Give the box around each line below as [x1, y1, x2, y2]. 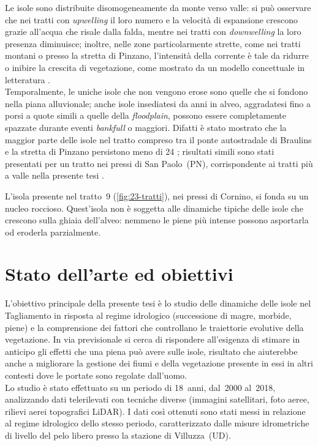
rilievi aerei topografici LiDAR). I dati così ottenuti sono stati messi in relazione [5, 404, 306, 417]
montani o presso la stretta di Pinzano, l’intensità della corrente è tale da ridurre [5, 49, 309, 62]
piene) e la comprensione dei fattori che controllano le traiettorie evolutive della [5, 321, 304, 333]
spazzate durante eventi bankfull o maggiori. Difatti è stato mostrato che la [5, 121, 287, 133]
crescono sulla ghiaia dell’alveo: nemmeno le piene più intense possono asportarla [5, 214, 309, 226]
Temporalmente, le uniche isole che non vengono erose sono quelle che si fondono [5, 85, 308, 98]
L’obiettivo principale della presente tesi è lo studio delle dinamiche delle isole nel [5, 297, 311, 310]
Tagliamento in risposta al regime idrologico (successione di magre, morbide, [5, 309, 292, 321]
